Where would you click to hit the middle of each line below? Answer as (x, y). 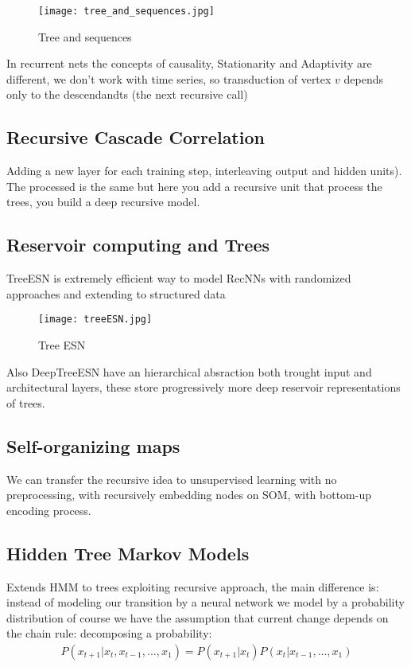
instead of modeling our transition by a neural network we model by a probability (205, 602)
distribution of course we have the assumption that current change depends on (198, 617)
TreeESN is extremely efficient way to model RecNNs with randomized (179, 278)
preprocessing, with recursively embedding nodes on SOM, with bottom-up (189, 495)
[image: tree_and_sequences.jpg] (126, 11)
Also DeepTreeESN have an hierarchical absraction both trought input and (189, 371)
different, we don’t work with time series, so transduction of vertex (169, 78)
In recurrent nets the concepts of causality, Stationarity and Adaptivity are (189, 63)
